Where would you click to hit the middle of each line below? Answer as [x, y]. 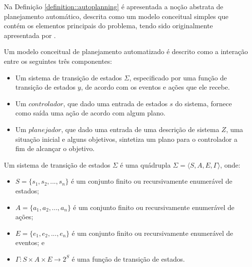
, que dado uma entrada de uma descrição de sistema [140, 129]
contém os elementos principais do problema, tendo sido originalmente [108, 26]
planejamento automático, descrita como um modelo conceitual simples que [116, 16]
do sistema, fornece [204, 103]
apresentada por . [30, 35]
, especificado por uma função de [178, 77]
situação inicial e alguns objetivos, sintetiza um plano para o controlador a [126, 139]
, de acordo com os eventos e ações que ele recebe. [155, 87]
